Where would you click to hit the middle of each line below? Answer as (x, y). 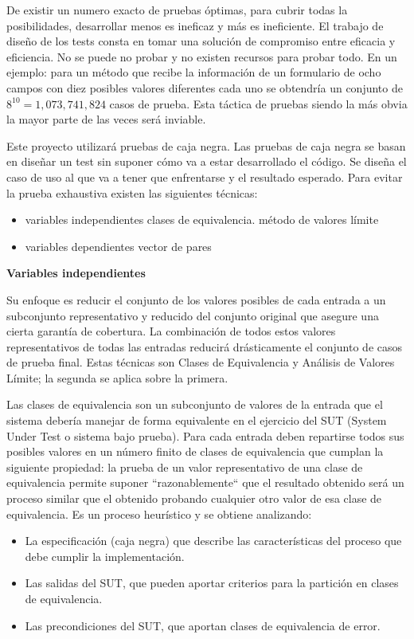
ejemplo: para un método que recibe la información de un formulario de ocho (194, 72)
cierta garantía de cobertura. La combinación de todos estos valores (171, 331)
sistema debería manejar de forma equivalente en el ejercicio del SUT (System (197, 420)
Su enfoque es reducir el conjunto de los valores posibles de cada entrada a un (196, 299)
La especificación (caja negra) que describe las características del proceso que (213, 541)
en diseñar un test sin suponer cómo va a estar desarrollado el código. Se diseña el (207, 161)
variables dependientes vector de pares (118, 246)
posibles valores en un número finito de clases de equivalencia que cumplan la (195, 451)
